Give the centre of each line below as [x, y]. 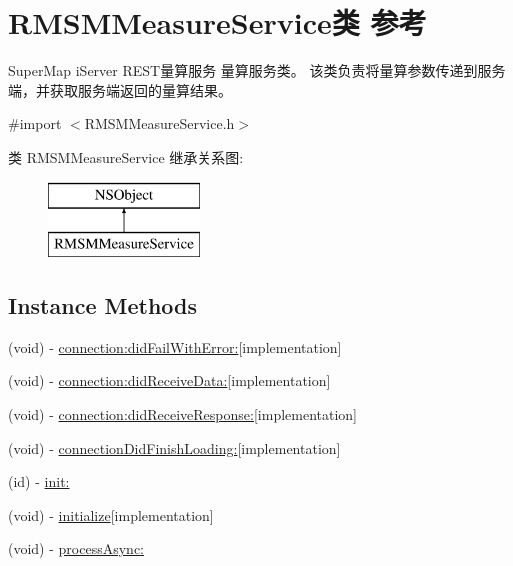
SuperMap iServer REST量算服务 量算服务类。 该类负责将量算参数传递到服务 [257, 70]
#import [35, 123]
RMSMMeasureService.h [159, 123]
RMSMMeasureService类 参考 [217, 22]
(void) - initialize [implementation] [111, 514]
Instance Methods [102, 305]
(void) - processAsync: [76, 548]
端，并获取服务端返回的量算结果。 [120, 89]
